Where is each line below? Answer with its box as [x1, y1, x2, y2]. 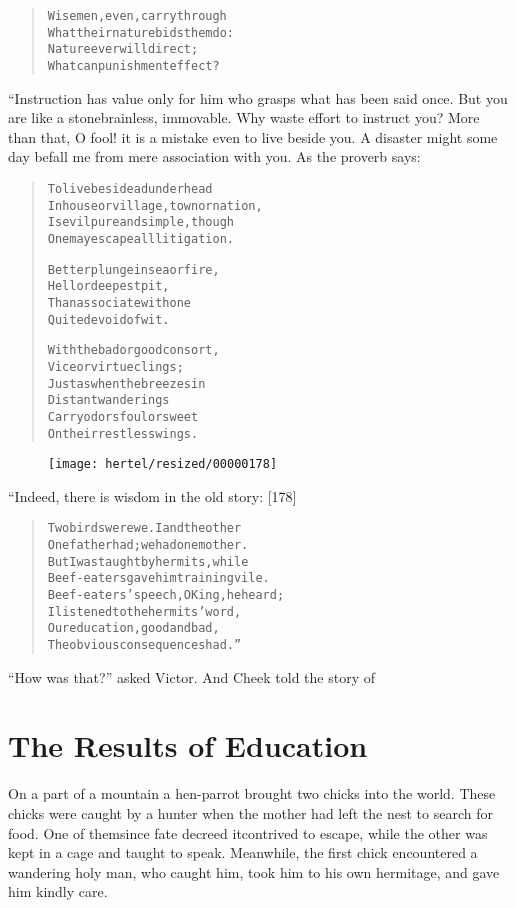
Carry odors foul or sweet [47, 409, 199, 424]
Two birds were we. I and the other [47, 521, 242, 536]
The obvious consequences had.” [47, 638, 242, 653]
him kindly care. [8, 881, 108, 902]
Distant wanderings [47, 393, 170, 408]
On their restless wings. [47, 426, 199, 441]
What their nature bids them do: [47, 25, 234, 40]
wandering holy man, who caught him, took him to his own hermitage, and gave [8, 861, 500, 882]
